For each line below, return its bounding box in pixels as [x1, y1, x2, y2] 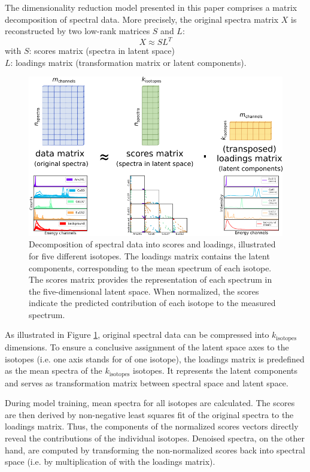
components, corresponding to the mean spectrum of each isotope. [29, 261, 272, 274]
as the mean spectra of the [5, 364, 102, 377]
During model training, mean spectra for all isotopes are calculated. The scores [5, 397, 295, 409]
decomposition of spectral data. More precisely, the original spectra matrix [5, 13, 279, 25]
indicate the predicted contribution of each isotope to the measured [29, 296, 276, 309]
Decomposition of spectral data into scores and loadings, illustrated [29, 238, 276, 250]
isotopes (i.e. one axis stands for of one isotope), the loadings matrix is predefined [5, 352, 305, 365]
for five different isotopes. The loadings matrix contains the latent [29, 249, 270, 262]
